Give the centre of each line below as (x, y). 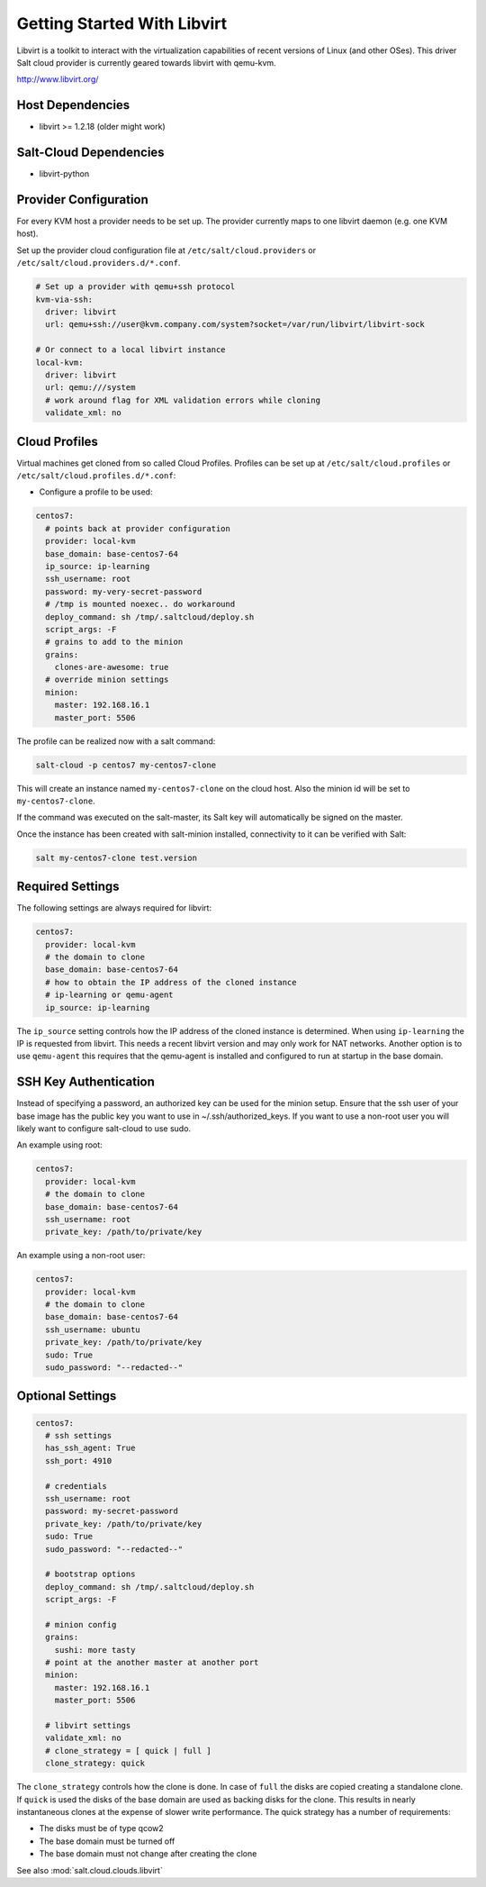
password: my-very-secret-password (124, 591)
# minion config (81, 1624)
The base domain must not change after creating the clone (148, 1854)
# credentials (76, 1486)
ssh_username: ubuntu (93, 1329)
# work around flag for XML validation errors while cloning (183, 400)
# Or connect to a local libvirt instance (130, 350)
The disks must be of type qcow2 (101, 1828)
